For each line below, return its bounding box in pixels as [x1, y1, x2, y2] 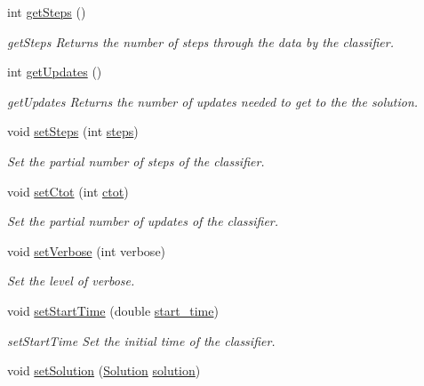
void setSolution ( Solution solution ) [7, 361, 201, 380]
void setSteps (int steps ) [7, 122, 139, 141]
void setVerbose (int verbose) [7, 241, 166, 260]
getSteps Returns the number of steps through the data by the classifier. [7, 32, 394, 51]
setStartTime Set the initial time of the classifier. [7, 331, 276, 350]
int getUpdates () [7, 62, 102, 81]
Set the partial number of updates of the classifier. [7, 212, 279, 230]
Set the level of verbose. [7, 271, 135, 290]
